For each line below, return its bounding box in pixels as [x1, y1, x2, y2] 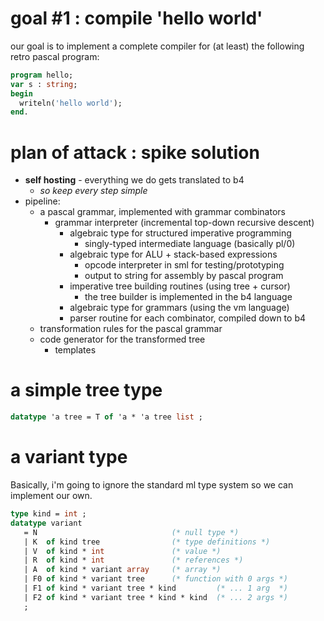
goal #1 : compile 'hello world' [10, 7, 263, 30]
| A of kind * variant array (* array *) [23, 565, 222, 575]
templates [54, 344, 97, 356]
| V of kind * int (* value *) [23, 546, 222, 556]
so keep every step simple [39, 185, 148, 197]
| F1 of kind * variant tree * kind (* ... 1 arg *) [23, 583, 288, 593]
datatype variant [10, 518, 83, 528]
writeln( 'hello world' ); [19, 98, 123, 108]
